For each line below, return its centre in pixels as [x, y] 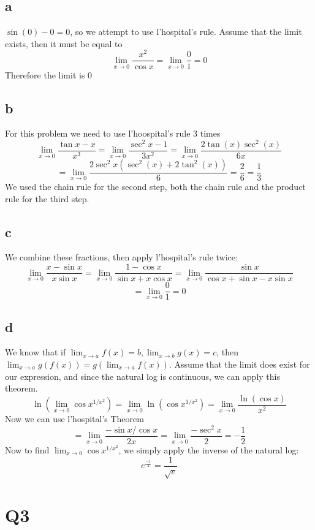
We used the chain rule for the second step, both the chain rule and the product [155, 187]
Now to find [27, 449]
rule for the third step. [47, 198]
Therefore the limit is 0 [49, 74]
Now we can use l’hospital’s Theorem [74, 419]
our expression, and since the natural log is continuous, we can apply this [142, 376]
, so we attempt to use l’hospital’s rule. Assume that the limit [186, 32]
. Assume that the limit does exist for [239, 364]
